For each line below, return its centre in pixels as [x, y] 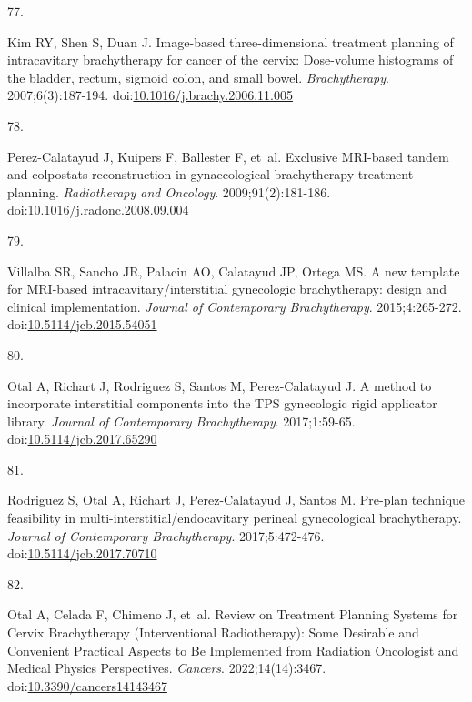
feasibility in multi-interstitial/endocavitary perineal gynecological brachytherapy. [235, 518]
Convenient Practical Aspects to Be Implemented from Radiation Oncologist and [233, 650]
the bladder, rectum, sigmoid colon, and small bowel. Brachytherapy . [198, 77]
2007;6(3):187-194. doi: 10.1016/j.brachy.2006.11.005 [150, 95]
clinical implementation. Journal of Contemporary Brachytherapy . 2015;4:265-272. [235, 306]
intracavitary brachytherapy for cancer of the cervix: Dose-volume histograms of [231, 60]
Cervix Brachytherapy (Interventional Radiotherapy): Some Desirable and [213, 632]
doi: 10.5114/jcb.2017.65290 [82, 439]
